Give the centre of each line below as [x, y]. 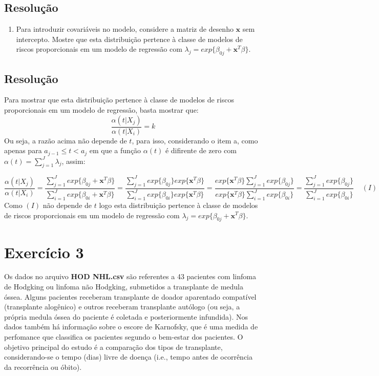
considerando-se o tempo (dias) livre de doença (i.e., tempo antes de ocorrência [128, 357]
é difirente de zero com [201, 150]
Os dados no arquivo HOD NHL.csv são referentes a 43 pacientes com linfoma [130, 276]
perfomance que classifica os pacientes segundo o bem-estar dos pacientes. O [124, 337]
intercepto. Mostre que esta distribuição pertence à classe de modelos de [129, 39]
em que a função [115, 150]
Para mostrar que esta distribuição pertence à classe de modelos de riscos [119, 100]
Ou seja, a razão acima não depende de [66, 140]
